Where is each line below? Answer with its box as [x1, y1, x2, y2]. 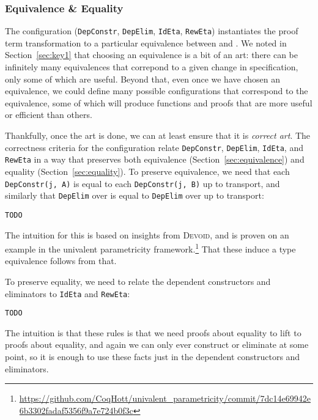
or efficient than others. [5, 108, 92, 121]
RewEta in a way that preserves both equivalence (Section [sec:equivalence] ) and [5, 153, 305, 166]
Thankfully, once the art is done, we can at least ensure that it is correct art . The [5, 129, 311, 142]
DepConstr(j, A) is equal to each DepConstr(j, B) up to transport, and [5, 177, 280, 190]
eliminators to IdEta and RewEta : [5, 287, 130, 300]
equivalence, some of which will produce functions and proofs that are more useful [5, 96, 312, 109]
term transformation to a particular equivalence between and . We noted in [5, 36, 287, 49]
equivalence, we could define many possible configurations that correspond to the [5, 84, 308, 97]
